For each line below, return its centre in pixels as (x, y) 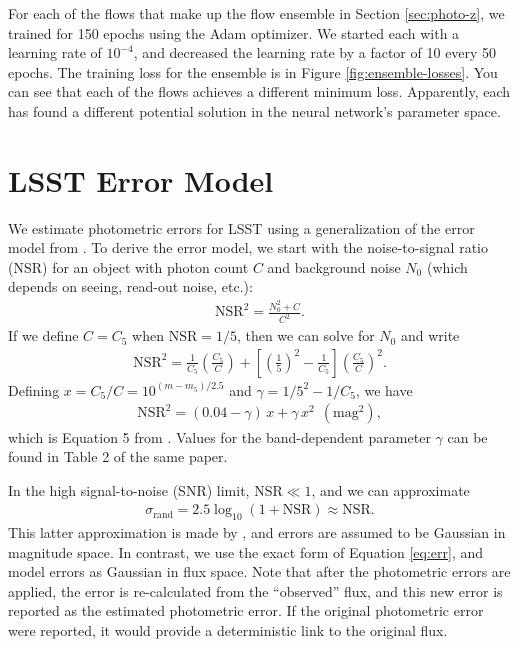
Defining (34, 389)
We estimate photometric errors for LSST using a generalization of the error (241, 227)
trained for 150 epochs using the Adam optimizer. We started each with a (234, 32)
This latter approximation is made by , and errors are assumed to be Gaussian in (257, 532)
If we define (43, 335)
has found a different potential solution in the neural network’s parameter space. (254, 110)
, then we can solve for (305, 335)
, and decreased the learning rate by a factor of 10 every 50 (315, 52)
